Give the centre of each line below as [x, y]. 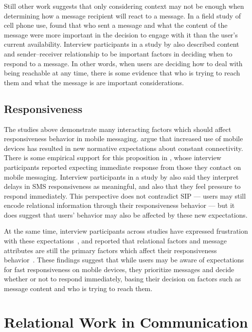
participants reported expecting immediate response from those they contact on [123, 167]
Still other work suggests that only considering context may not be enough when [124, 6]
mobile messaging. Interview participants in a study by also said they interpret [121, 176]
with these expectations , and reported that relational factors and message [115, 241]
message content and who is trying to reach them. [78, 288]
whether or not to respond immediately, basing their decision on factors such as [123, 279]
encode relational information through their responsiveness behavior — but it [119, 205]
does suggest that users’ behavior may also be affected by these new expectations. [126, 214]
